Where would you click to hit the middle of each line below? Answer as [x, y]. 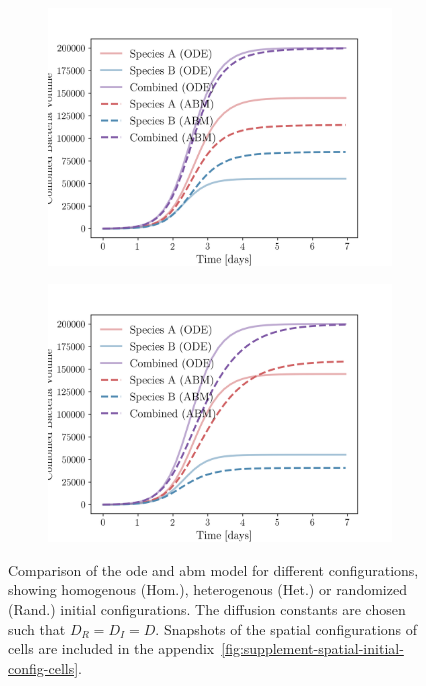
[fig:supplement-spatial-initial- [312, 648]
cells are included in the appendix [111, 648]
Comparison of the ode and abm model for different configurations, [213, 569]
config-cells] [43, 667]
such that [37, 628]
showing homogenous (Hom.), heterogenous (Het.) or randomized [207, 589]
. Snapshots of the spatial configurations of [286, 628]
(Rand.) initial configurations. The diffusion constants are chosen [207, 608]
